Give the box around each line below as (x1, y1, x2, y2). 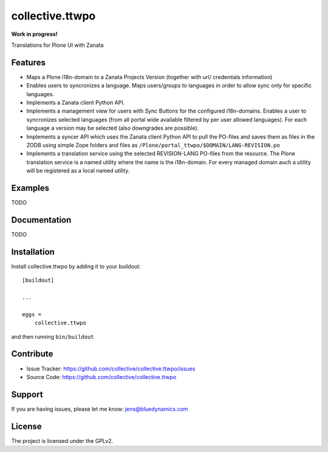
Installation (11, 246, 55, 257)
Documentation (11, 215, 72, 225)
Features (11, 57, 46, 68)
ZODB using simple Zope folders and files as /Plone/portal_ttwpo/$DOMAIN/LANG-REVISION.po (26, 141, 281, 148)
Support (11, 389, 43, 400)
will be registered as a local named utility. (26, 167, 130, 175)
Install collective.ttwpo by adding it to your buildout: (11, 262, 141, 270)
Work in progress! (11, 30, 58, 38)
